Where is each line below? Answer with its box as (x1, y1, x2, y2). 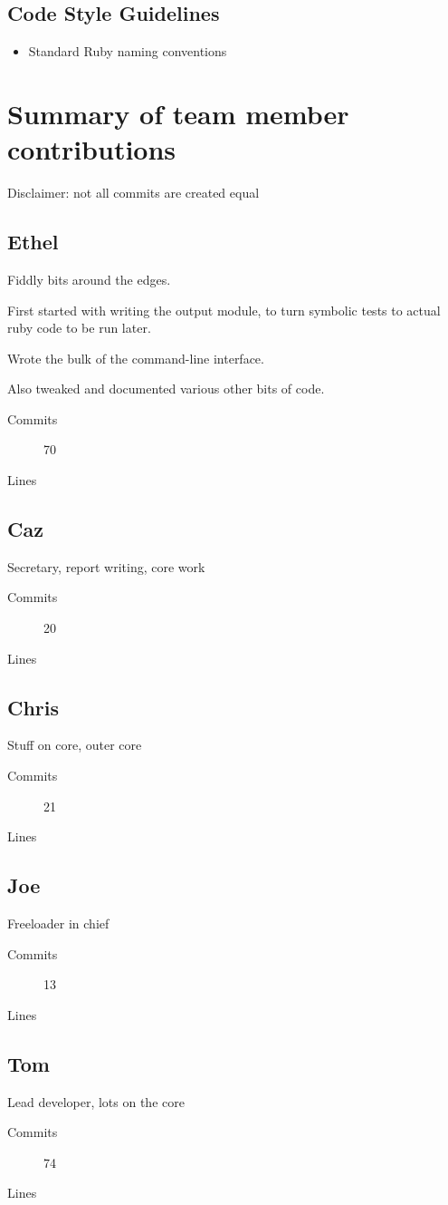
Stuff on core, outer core (7, 735, 142, 754)
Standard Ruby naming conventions (28, 42, 227, 61)
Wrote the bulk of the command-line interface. (7, 348, 264, 367)
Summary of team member (7, 94, 349, 131)
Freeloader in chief (7, 914, 110, 933)
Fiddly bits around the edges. (7, 269, 171, 288)
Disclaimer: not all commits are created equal (7, 183, 260, 202)
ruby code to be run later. (7, 318, 151, 337)
